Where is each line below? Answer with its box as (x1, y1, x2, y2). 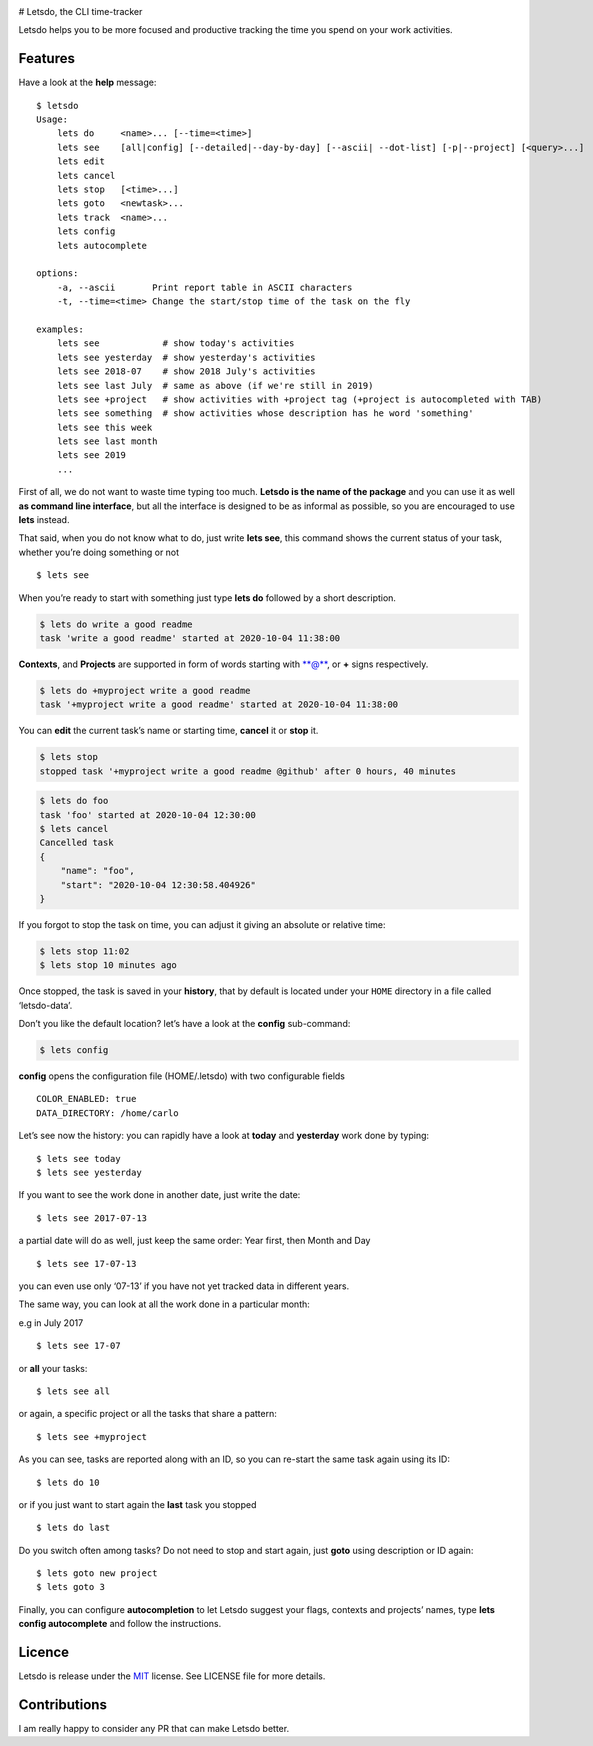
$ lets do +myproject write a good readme (39, 685, 251, 696)
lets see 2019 (56, 450, 127, 461)
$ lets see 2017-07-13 (36, 1212, 148, 1224)
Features (18, 50, 75, 67)
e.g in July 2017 (18, 1316, 84, 1329)
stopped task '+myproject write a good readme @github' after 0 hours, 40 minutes (39, 765, 457, 777)
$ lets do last (36, 1522, 111, 1534)
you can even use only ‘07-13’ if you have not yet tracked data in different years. (18, 1280, 350, 1292)
